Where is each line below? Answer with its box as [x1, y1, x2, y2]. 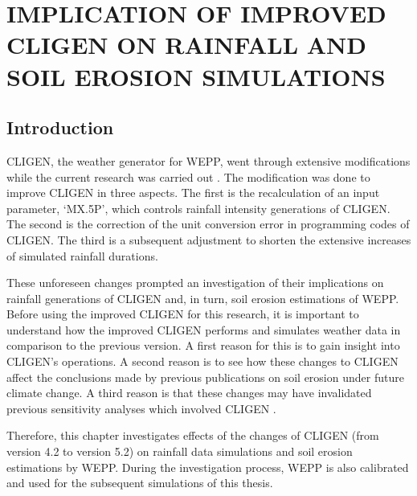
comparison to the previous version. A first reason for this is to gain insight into [6, 337, 400, 354]
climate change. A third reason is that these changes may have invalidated [6, 384, 372, 401]
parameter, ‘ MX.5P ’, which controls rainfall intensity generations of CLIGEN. [6, 199, 390, 216]
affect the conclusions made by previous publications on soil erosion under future [6, 368, 404, 385]
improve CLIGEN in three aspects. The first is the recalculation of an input [6, 184, 380, 201]
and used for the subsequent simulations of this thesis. [6, 474, 273, 491]
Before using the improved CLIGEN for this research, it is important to [6, 305, 359, 322]
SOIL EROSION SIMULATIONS [6, 59, 386, 92]
